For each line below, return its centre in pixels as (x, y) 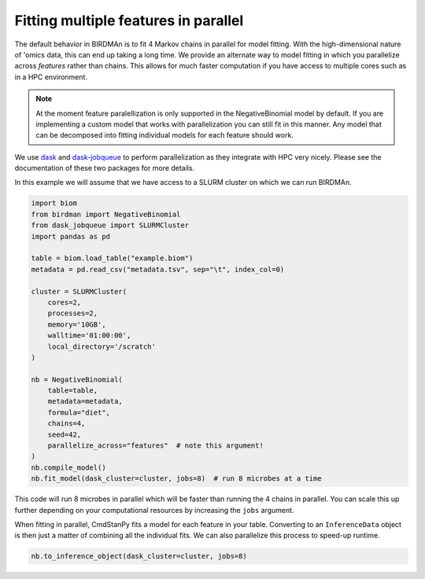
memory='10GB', (77, 324)
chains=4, (67, 424)
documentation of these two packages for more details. (105, 168)
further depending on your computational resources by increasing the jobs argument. (154, 510)
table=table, (73, 391)
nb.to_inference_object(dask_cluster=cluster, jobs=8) (139, 556)
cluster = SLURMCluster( (79, 291)
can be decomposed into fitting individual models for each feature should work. (165, 135)
